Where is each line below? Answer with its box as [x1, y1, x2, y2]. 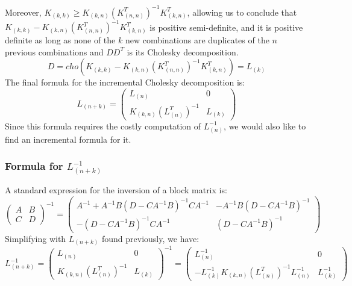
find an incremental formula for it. [5, 132, 131, 145]
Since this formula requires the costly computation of [5, 119, 201, 132]
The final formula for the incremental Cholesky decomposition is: [5, 76, 245, 89]
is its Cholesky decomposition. [127, 45, 239, 58]
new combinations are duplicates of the [125, 34, 269, 46]
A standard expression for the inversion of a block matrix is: [5, 184, 227, 196]
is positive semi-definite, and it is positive [149, 20, 303, 33]
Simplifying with [5, 232, 66, 244]
